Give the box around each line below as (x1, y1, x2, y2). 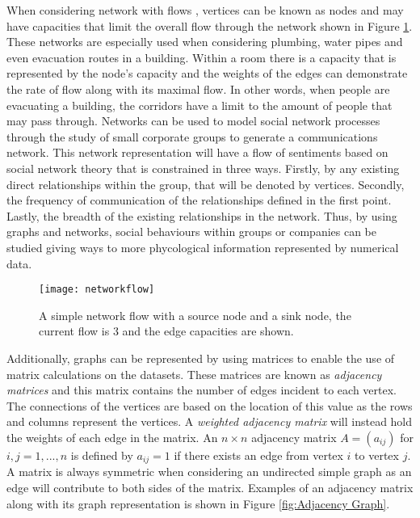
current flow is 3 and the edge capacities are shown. (39, 322, 294, 339)
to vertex (355, 446, 399, 463)
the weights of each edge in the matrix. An (6, 428, 218, 445)
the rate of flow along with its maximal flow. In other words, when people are (6, 80, 390, 97)
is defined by (70, 446, 133, 463)
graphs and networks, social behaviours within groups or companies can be (6, 223, 377, 240)
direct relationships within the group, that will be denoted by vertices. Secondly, (6, 175, 405, 192)
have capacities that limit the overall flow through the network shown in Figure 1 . (6, 17, 413, 34)
